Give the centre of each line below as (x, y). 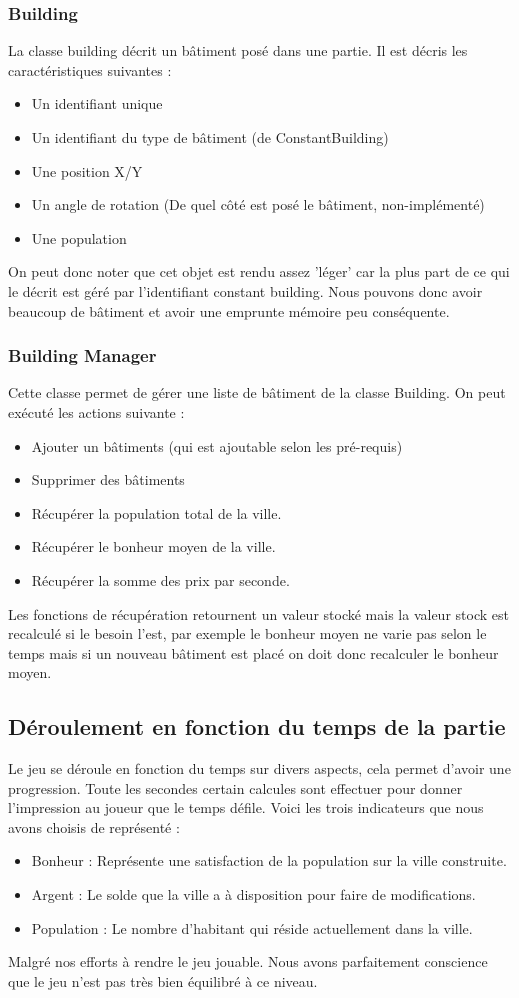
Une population (79, 237)
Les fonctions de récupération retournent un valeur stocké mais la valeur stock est (258, 613)
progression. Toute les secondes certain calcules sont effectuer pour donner (235, 787)
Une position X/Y (87, 170)
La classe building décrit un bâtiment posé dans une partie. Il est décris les (238, 50)
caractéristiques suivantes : (90, 69)
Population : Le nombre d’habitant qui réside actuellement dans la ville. (252, 927)
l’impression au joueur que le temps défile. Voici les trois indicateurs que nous (246, 807)
